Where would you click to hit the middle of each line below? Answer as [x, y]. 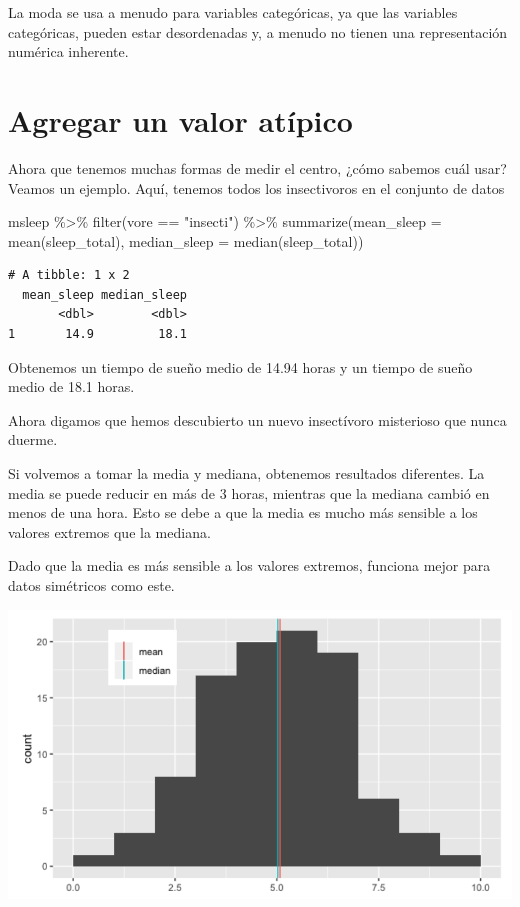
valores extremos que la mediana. [109, 531]
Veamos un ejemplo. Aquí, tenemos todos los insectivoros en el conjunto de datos [256, 187]
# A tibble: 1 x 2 [69, 275]
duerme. [33, 439]
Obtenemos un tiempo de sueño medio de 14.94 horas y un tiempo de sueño [240, 366]
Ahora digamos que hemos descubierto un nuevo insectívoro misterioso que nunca [257, 419]
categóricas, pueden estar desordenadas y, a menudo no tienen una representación [258, 31]
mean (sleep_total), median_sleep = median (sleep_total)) [186, 240]
